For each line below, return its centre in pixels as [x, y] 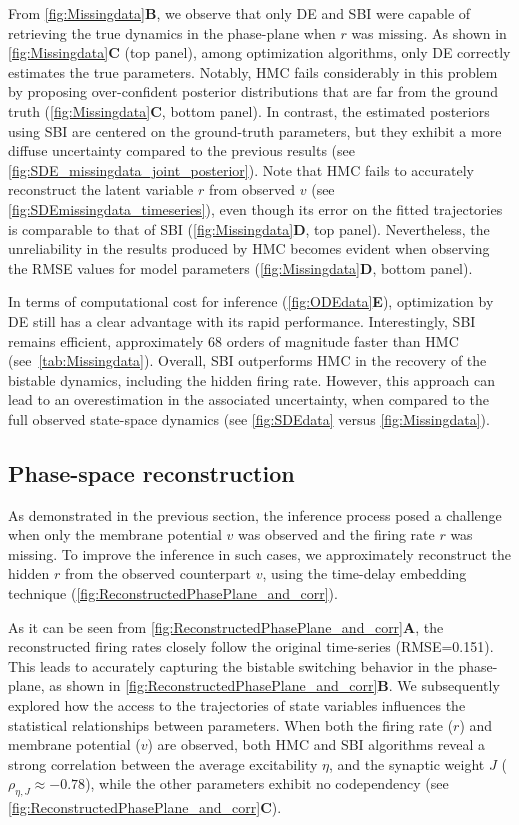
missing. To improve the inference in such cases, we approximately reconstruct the [260, 553]
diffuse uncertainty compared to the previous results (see [182, 150]
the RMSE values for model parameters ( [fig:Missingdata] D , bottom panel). [240, 267]
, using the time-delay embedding [364, 573]
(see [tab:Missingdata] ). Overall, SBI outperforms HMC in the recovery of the [247, 360]
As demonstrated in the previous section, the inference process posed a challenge [255, 514]
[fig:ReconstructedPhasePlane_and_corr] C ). [145, 807]
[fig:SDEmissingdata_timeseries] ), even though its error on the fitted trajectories [255, 208]
